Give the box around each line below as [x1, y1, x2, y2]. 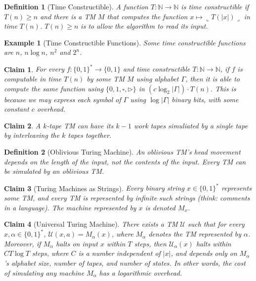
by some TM [86, 74, 125, 84]
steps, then [134, 238, 167, 248]
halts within [196, 238, 231, 248]
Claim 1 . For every [4, 64, 64, 74]
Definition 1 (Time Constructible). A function [4, 1, 148, 11]
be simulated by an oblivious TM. [4, 166, 104, 176]
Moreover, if [4, 238, 41, 248]
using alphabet [136, 74, 179, 84]
